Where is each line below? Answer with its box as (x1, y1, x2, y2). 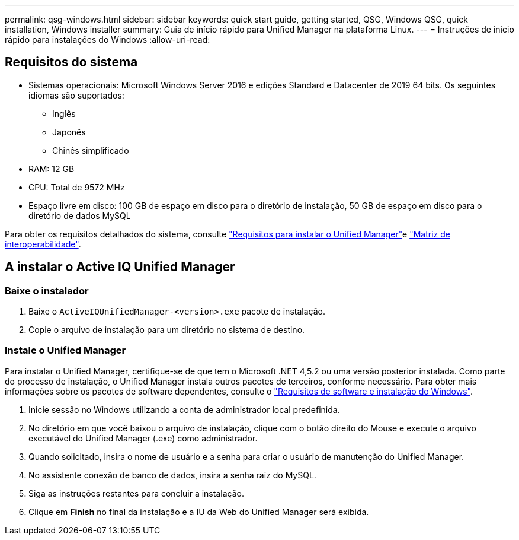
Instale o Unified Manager (5, 344, 126, 357)
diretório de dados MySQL (28, 210, 131, 221)
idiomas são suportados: (28, 90, 124, 100)
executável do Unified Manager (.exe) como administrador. (28, 433, 258, 443)
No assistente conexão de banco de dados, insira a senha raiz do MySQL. (28, 469, 316, 480)
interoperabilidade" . (5, 239, 81, 249)
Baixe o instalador (5, 284, 89, 297)
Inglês (52, 108, 76, 119)
